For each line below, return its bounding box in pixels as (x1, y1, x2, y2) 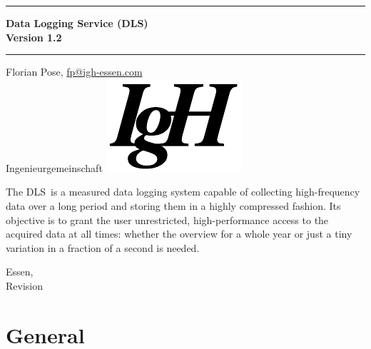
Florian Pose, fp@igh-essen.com (6, 64, 143, 79)
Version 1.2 (6, 29, 62, 44)
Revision (6, 278, 43, 293)
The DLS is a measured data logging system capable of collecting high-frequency (6, 184, 360, 199)
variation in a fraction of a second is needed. (6, 240, 200, 255)
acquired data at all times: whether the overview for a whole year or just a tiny (6, 226, 352, 241)
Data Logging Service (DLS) (6, 16, 148, 30)
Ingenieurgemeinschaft (6, 160, 103, 175)
